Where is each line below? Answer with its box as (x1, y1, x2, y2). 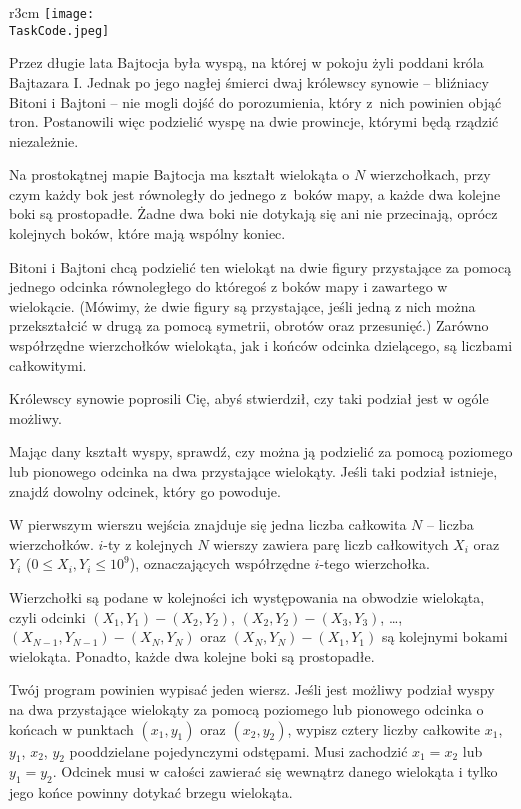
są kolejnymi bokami (381, 626, 508, 647)
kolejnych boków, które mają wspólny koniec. (9, 223, 286, 244)
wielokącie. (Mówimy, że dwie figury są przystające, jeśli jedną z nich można (9, 295, 476, 316)
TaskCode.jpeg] (9, 23, 110, 38)
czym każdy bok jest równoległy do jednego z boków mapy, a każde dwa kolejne (9, 183, 501, 204)
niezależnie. (9, 130, 79, 151)
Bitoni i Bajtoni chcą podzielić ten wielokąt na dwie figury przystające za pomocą (9, 256, 512, 277)
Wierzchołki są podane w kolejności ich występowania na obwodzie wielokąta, (9, 586, 485, 607)
